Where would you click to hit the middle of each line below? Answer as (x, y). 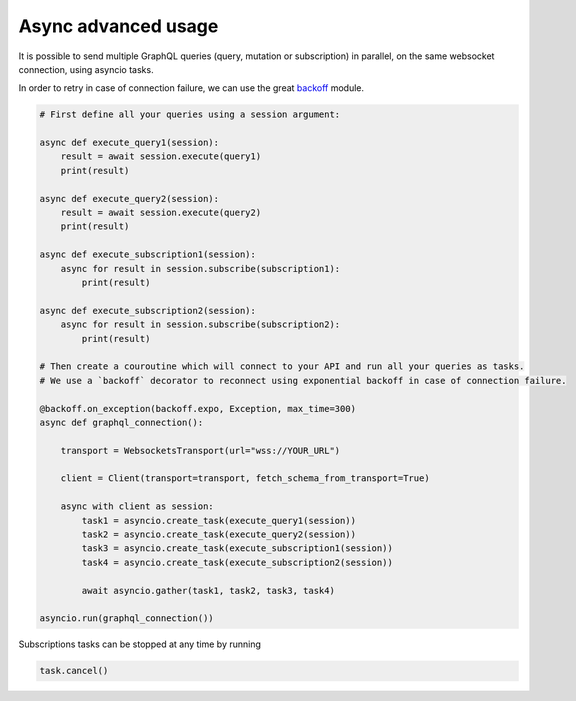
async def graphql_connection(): (121, 422)
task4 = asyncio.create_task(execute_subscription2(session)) (237, 562)
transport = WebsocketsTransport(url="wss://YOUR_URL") (200, 450)
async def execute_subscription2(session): (148, 310)
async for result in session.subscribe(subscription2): (200, 324)
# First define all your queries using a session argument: (190, 114)
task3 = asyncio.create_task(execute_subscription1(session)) (237, 548)
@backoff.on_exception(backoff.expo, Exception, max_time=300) (198, 408)
